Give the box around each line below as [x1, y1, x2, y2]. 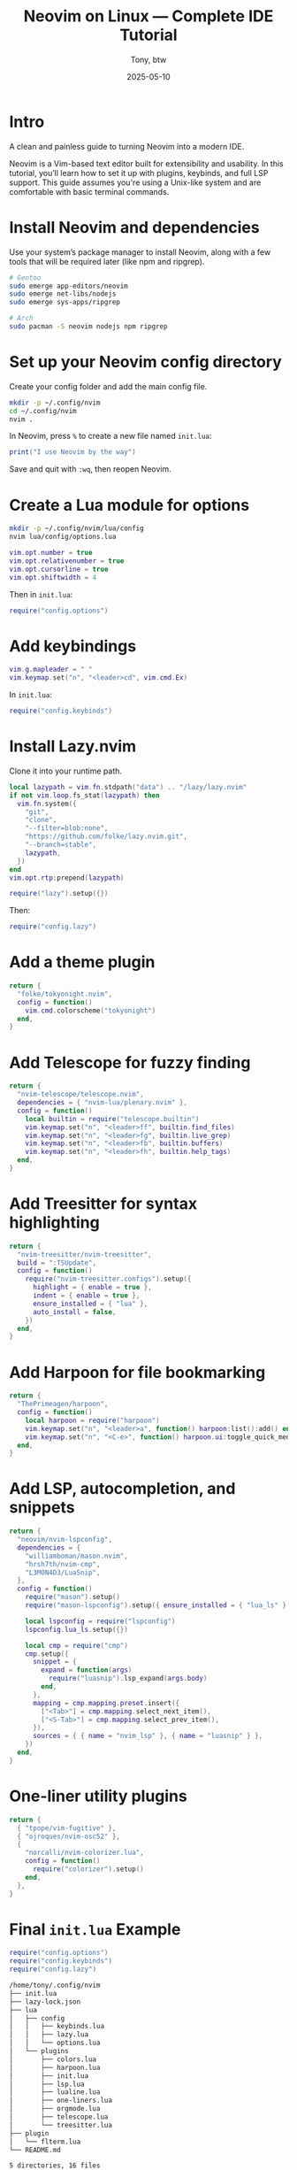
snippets [9, 1497, 75, 1518]
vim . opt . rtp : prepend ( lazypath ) [9, 873, 125, 882]
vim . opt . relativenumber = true [9, 556, 125, 566]
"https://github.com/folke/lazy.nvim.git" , [25, 832, 188, 842]
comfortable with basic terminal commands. [9, 186, 170, 196]
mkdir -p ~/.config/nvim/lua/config [9, 524, 144, 533]
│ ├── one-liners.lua [9, 2096, 113, 2105]
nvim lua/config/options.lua [9, 533, 117, 542]
